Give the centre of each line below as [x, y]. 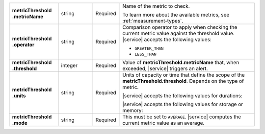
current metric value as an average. [163, 123]
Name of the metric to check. [156, 6]
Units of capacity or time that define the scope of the [184, 75]
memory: [133, 110]
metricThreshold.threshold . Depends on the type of [183, 81]
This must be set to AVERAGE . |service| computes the [182, 117]
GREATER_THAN [149, 48]
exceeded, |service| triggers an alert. [165, 68]
